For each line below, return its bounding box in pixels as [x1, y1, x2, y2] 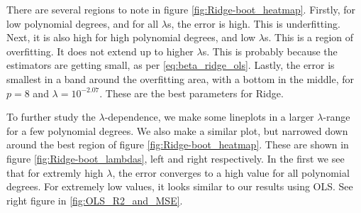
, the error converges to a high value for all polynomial [112, 165, 350, 180]
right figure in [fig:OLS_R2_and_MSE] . [6, 192, 183, 207]
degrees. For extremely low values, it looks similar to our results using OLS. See [6, 179, 353, 194]
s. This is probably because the [202, 43, 338, 58]
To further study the [6, 109, 96, 124]
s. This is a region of [264, 30, 354, 45]
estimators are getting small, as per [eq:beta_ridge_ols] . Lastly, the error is [6, 58, 335, 72]
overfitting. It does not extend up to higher [6, 43, 194, 58]
